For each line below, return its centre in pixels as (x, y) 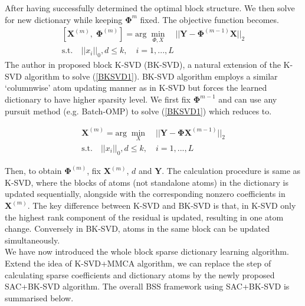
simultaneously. (32, 240)
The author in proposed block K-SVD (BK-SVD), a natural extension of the (143, 65)
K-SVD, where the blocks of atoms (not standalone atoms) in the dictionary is (147, 182)
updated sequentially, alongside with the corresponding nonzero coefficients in (145, 194)
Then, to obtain (33, 171)
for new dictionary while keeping (64, 19)
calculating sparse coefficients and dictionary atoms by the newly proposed (140, 274)
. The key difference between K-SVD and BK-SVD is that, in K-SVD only (162, 205)
